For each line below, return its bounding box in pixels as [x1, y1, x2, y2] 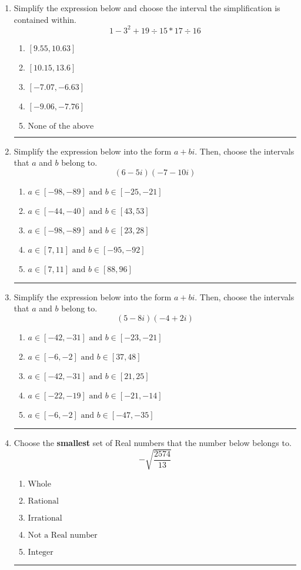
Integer [28, 548, 53, 557]
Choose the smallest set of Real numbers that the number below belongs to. [14, 437, 292, 449]
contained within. [14, 13, 76, 25]
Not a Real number [28, 531, 98, 540]
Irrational [28, 514, 62, 523]
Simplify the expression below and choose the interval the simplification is [14, 2, 280, 14]
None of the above [28, 122, 94, 130]
